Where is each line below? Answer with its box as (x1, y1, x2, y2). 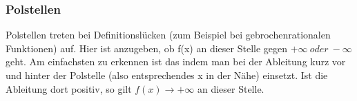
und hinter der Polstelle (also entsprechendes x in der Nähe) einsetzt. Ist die (6, 68, 328, 82)
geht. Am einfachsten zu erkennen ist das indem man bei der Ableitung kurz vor (6, 54, 346, 69)
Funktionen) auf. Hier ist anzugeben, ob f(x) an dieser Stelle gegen (6, 41, 288, 55)
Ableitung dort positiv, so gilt (6, 81, 132, 96)
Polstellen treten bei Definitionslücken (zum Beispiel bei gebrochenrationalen (6, 27, 331, 42)
